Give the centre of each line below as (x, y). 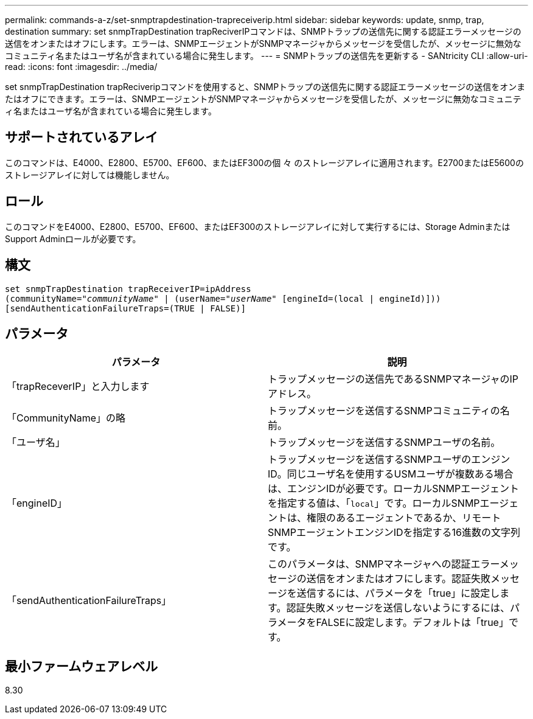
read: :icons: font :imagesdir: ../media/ (81, 67)
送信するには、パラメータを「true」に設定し (398, 593)
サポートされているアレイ (82, 137)
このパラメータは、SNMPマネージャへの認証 (369, 564)
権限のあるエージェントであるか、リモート (404, 518)
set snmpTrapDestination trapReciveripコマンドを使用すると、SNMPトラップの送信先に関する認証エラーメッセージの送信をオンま (265, 87)
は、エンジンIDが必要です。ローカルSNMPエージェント (393, 489)
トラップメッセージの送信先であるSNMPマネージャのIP (393, 379)
